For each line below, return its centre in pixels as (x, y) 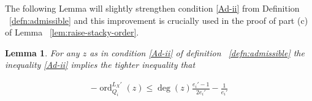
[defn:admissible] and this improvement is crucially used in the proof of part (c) (159, 20)
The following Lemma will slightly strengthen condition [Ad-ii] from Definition (152, 8)
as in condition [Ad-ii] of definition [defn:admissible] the (197, 52)
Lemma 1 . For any (42, 52)
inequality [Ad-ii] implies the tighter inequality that (100, 65)
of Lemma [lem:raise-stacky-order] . (72, 32)
